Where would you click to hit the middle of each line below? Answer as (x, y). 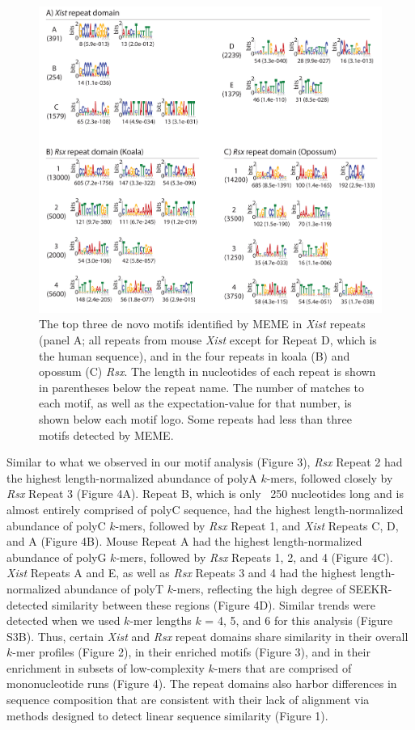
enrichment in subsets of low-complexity (106, 667)
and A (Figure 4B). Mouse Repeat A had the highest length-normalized (184, 541)
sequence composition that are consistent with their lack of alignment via (188, 700)
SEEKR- (371, 588)
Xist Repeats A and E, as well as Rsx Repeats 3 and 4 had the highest (182, 573)
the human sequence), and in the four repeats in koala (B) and (195, 355)
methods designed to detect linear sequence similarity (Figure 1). (167, 715)
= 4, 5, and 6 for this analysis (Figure (299, 620)
